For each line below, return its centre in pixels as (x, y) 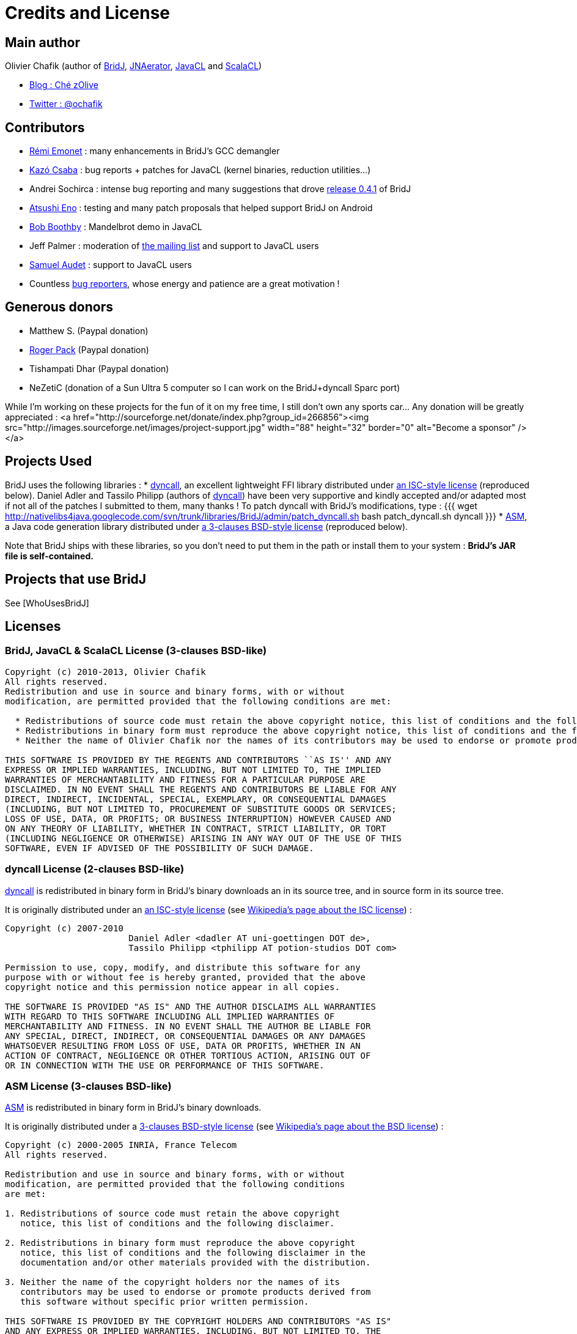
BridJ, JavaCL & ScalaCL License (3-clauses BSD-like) (136, 651)
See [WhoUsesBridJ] (47, 603)
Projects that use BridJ (76, 579)
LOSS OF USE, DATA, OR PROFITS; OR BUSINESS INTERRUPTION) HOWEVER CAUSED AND (198, 818)
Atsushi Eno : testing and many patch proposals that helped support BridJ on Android (201, 208)
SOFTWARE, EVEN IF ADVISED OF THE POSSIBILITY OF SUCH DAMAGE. (160, 848)
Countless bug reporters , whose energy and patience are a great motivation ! (185, 284)
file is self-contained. (49, 556)
